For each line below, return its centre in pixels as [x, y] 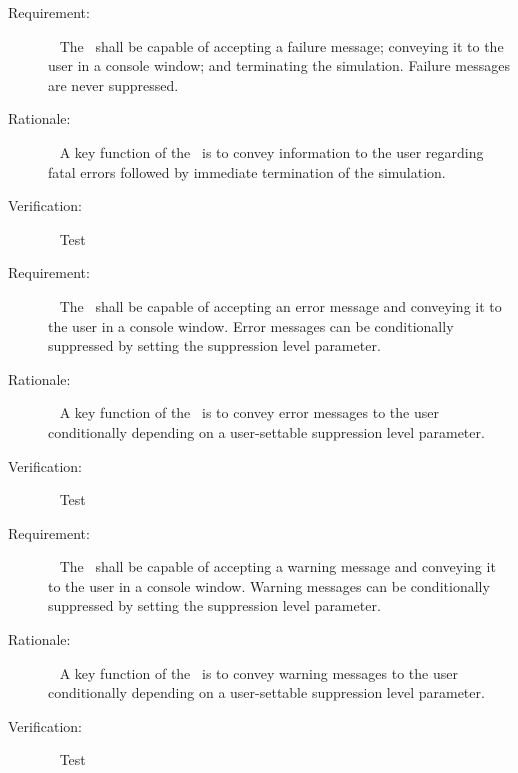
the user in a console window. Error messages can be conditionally [251, 325]
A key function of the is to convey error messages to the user [249, 412]
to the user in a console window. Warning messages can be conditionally [269, 585]
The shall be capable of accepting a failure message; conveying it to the [281, 45]
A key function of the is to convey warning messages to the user [258, 672]
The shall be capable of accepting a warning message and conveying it [277, 566]
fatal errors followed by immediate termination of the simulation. [247, 171]
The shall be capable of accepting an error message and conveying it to [280, 305]
